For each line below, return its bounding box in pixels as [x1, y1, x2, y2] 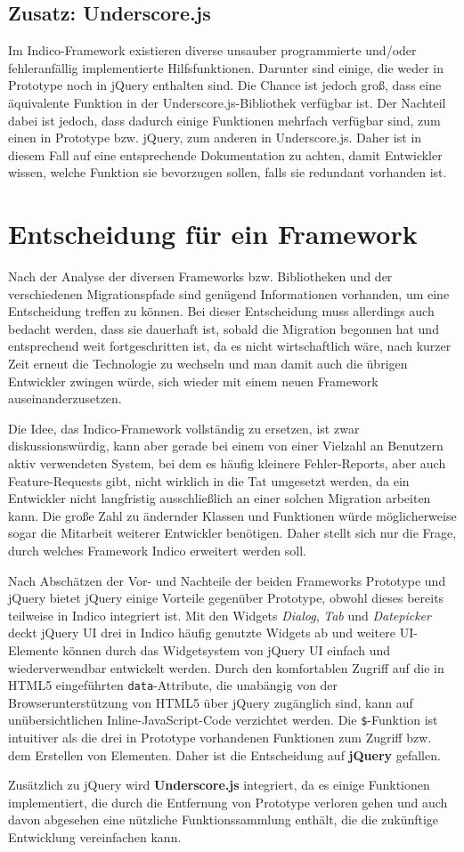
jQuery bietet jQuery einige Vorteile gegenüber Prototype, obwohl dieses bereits [8, 588, 444, 607]
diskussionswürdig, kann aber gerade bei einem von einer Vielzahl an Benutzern [8, 436, 444, 455]
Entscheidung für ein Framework [8, 215, 418, 252]
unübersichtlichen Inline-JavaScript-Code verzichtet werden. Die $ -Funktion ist [8, 710, 438, 729]
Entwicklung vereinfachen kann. [8, 828, 182, 847]
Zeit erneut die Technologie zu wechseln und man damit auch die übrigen [8, 354, 408, 373]
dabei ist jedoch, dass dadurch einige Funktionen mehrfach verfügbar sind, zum [8, 110, 441, 129]
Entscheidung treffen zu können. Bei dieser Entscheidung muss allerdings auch [8, 302, 435, 321]
